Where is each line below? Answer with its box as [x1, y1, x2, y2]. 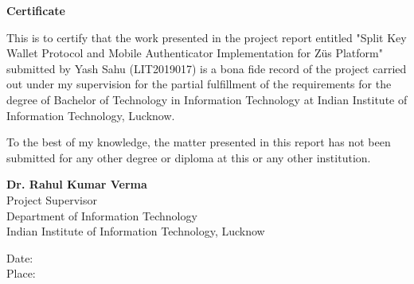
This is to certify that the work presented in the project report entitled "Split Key [6, 29, 407, 45]
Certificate [6, 2, 65, 18]
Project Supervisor [6, 191, 97, 208]
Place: [6, 265, 36, 282]
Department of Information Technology [6, 207, 197, 224]
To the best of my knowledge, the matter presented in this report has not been [6, 134, 391, 150]
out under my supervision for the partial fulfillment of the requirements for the [6, 76, 392, 92]
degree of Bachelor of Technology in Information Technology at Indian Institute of [6, 91, 408, 107]
